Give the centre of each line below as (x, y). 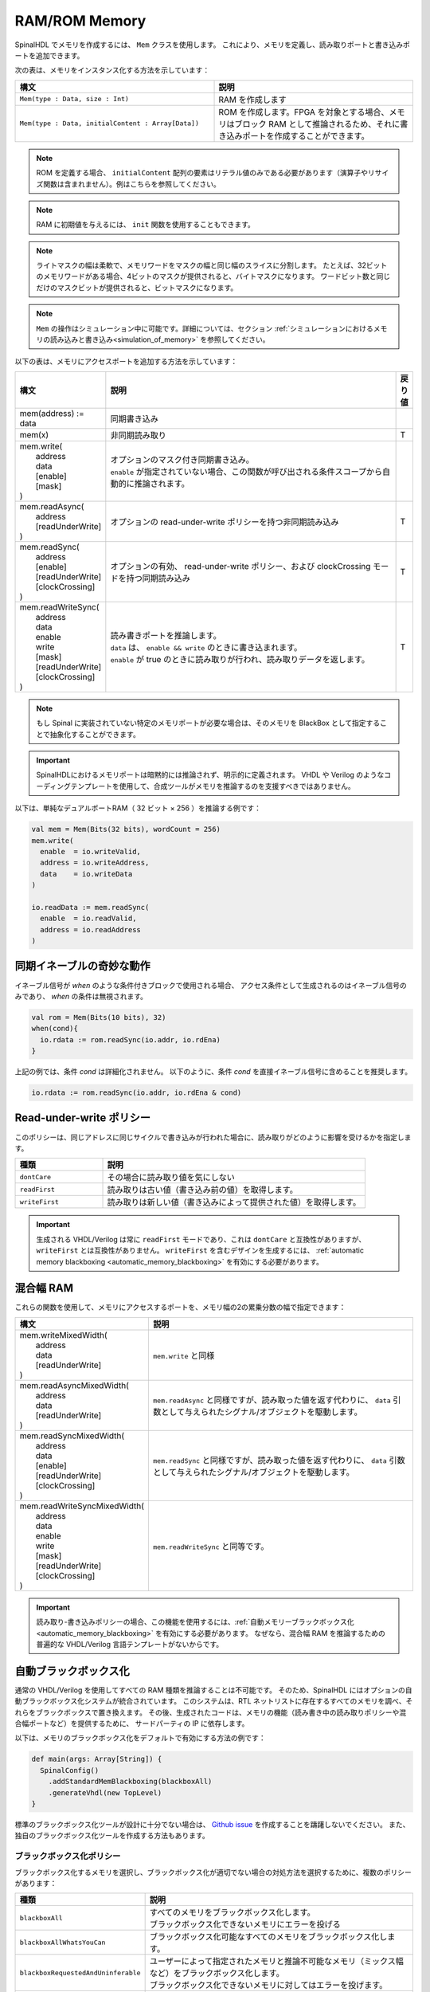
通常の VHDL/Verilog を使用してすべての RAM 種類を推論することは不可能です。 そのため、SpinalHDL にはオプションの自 (213, 1690)
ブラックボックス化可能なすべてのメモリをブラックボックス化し (268, 1937)
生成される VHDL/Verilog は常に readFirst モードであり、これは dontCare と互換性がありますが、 (201, 1239)
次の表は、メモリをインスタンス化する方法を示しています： (112, 70)
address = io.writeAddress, (95, 863)
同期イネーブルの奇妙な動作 (82, 966)
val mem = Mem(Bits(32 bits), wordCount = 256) (126, 829)
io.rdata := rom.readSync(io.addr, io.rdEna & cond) (137, 1093)
